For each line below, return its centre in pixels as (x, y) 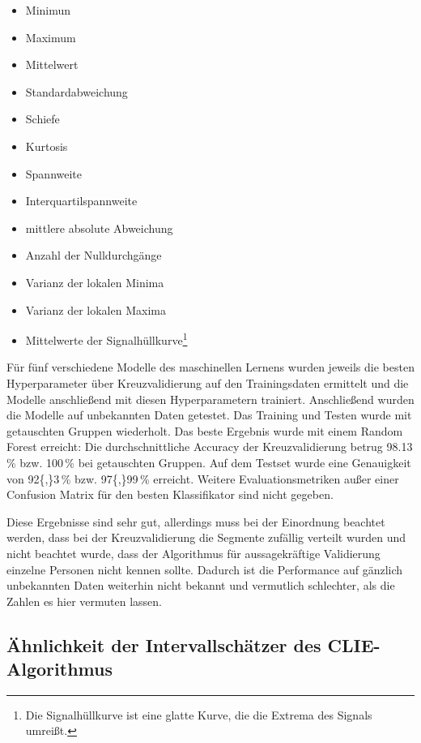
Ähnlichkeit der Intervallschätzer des (164, 644)
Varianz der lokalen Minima (95, 282)
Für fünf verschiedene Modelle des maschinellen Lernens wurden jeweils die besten (210, 367)
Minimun (48, 10)
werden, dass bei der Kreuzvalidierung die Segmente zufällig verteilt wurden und (206, 537)
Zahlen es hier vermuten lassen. (85, 601)
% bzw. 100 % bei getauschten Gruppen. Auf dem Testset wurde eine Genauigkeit (209, 462)
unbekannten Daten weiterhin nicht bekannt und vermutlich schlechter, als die (201, 585)
